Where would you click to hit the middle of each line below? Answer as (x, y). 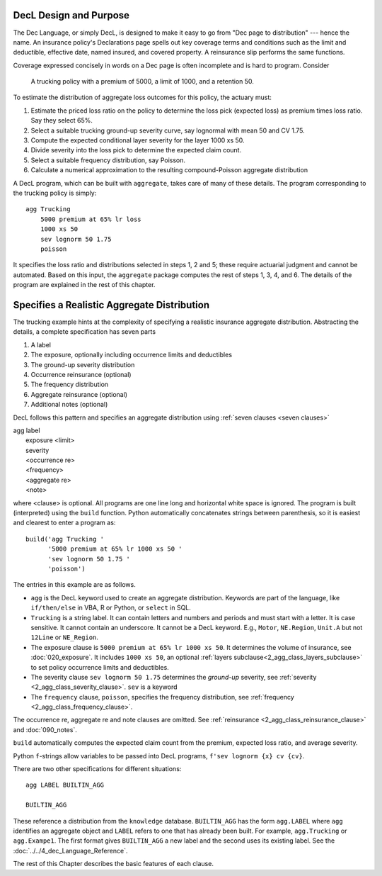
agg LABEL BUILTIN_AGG (65, 785)
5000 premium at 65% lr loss (91, 219)
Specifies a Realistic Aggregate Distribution (111, 305)
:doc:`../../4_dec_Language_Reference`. (70, 850)
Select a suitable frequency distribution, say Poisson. (108, 160)
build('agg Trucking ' (65, 539)
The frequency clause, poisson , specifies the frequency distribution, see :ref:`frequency (163, 697)
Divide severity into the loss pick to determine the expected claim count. (136, 150)
